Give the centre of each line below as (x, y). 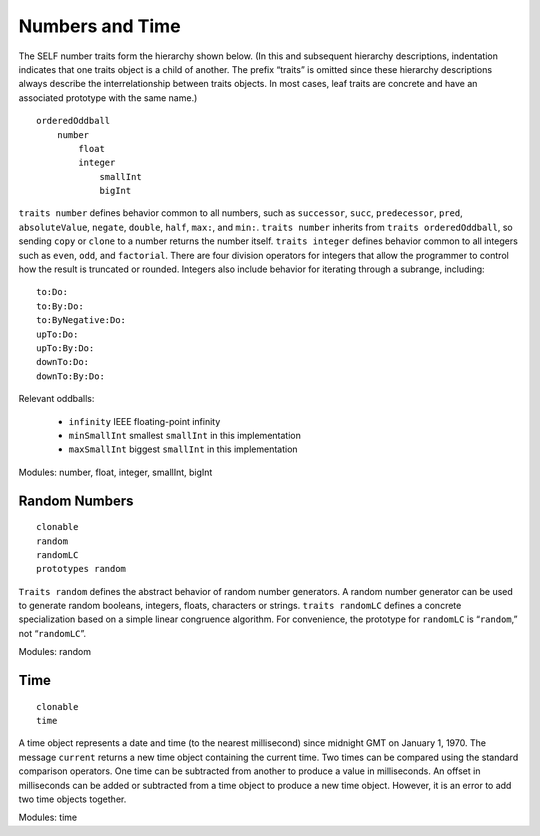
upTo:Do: (57, 334)
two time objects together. (72, 799)
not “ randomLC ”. (52, 633)
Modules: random (55, 652)
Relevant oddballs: (56, 399)
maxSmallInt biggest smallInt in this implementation (183, 449)
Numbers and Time (99, 26)
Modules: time (48, 817)
